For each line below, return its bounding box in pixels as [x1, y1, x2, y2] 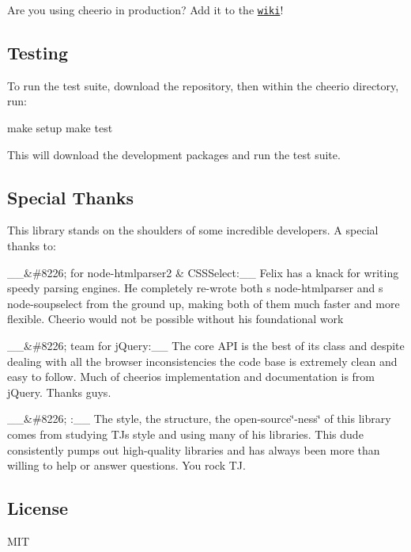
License [7, 496, 69, 520]
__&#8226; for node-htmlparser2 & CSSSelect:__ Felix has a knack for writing [7, 264, 399, 280]
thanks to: [7, 238, 56, 254]
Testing [7, 40, 68, 65]
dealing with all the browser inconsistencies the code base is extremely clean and [7, 352, 398, 369]
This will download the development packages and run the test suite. [7, 146, 341, 162]
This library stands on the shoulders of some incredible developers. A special [7, 222, 379, 238]
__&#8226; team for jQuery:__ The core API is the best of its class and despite [7, 337, 405, 353]
